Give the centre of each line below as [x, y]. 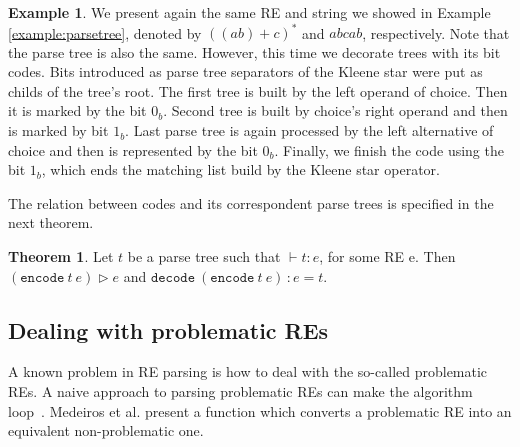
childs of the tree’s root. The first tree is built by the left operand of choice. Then [258, 90]
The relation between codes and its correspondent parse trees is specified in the [251, 202]
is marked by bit [58, 130]
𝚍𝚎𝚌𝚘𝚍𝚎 [172, 277]
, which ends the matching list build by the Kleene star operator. [240, 169]
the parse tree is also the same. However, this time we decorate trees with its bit [254, 51]
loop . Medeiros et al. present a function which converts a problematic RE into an [260, 410]
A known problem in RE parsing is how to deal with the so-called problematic [248, 371]
